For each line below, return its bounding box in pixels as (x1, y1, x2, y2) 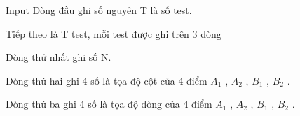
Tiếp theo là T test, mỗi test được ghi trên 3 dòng (6, 26, 221, 41)
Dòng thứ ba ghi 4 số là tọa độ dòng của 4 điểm (6, 96, 212, 111)
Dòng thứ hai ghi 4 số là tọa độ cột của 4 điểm (6, 73, 207, 87)
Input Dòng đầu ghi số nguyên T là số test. (6, 3, 192, 17)
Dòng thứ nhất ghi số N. (6, 50, 111, 64)
